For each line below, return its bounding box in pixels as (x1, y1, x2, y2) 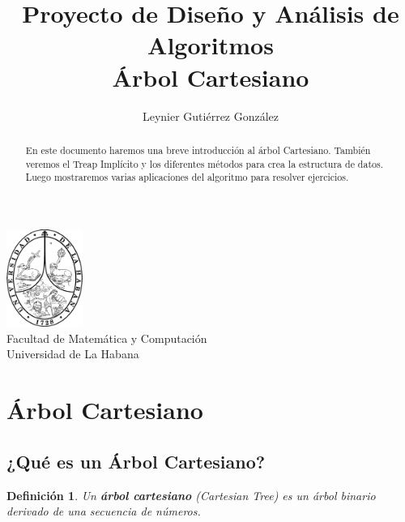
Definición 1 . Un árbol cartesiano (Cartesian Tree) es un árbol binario (6, 486, 376, 503)
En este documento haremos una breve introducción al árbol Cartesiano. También (25, 143, 371, 156)
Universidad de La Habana (6, 345, 139, 362)
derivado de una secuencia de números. (6, 503, 201, 520)
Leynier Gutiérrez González (142, 107, 279, 124)
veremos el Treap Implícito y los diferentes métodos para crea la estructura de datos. (25, 156, 383, 170)
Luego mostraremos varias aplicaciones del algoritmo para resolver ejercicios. (25, 170, 349, 184)
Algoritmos (147, 28, 274, 62)
